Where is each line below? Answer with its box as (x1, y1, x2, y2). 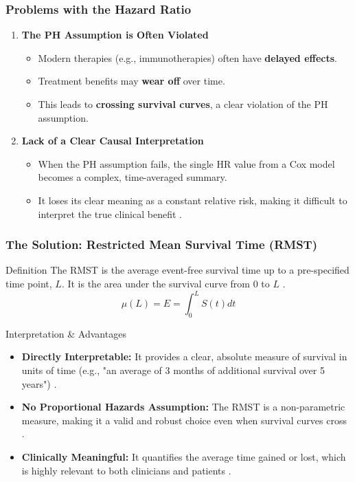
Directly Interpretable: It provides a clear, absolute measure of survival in (21, 349, 347, 364)
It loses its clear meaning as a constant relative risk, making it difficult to (38, 193, 347, 207)
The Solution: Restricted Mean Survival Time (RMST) (5, 236, 317, 253)
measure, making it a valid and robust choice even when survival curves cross (21, 413, 347, 427)
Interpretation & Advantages (5, 326, 126, 340)
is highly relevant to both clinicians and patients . (21, 463, 231, 477)
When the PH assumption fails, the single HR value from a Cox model (38, 156, 335, 171)
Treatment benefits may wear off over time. (38, 74, 225, 88)
